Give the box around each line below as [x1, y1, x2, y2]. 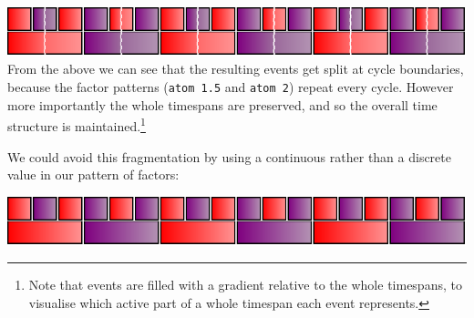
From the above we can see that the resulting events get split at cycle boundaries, [7, 59, 464, 78]
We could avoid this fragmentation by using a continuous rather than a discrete [7, 147, 451, 166]
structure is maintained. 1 [7, 114, 146, 135]
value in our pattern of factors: [7, 165, 180, 184]
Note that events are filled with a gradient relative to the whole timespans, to [28, 275, 462, 294]
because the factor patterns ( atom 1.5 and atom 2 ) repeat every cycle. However [7, 77, 454, 96]
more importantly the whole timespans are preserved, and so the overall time [7, 95, 438, 114]
